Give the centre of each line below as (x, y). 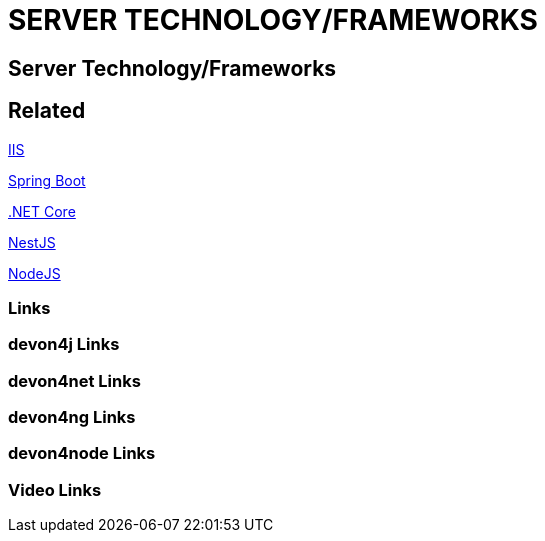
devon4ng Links (72, 417)
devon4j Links (64, 344)
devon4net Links (74, 380)
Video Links (55, 489)
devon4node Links (82, 453)
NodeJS (34, 273)
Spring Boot (47, 180)
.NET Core (42, 211)
